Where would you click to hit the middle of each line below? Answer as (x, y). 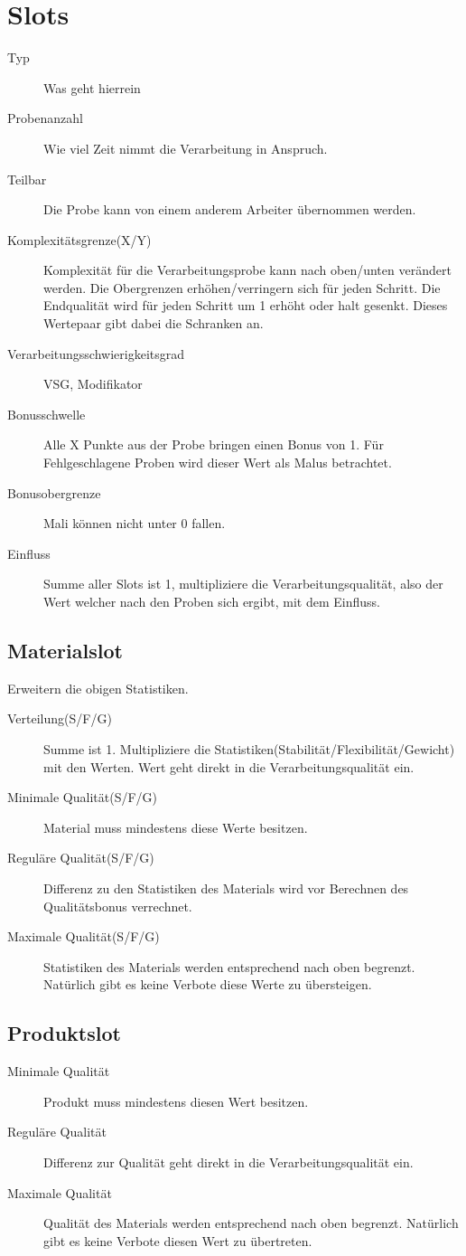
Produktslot (64, 1033)
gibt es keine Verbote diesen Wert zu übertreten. (178, 1240)
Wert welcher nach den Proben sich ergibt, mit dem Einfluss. (212, 601)
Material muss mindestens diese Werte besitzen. (176, 827)
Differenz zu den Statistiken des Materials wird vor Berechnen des (226, 888)
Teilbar (27, 179)
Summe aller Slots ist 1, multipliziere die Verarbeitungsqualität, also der (243, 584)
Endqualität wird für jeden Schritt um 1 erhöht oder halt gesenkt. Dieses (246, 305)
